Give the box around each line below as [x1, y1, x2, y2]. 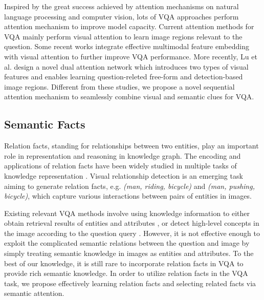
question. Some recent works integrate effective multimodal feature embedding [4, 41, 250, 52]
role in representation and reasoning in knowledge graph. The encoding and [4, 150, 241, 161]
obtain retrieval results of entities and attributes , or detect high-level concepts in [4, 218, 259, 228]
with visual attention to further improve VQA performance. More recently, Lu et [4, 51, 257, 61]
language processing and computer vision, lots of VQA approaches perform [4, 11, 239, 22]
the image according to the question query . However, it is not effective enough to [4, 227, 260, 238]
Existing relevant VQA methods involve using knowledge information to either [4, 207, 250, 218]
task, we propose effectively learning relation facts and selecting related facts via [4, 277, 256, 288]
